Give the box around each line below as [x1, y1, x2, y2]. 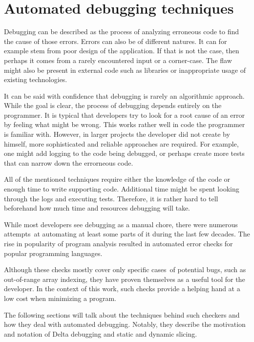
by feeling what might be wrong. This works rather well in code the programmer [4, 119, 245, 129]
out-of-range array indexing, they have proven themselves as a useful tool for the [4, 274, 245, 284]
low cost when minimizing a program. [4, 293, 116, 303]
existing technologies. [4, 74, 67, 85]
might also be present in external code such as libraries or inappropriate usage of [4, 64, 246, 75]
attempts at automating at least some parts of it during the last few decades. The [4, 229, 250, 239]
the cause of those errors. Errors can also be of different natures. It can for [4, 36, 227, 46]
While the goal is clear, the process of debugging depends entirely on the [4, 100, 222, 110]
